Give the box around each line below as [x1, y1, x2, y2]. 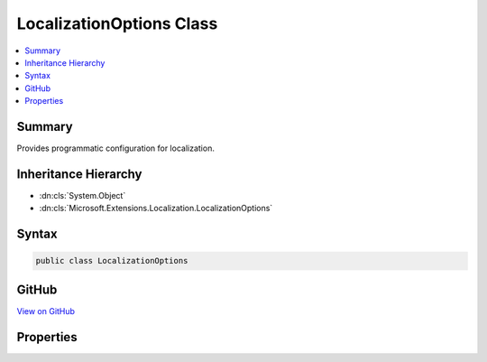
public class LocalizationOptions [35, 255, 188, 266]
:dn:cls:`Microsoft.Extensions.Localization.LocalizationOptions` [39, 203, 273, 214]
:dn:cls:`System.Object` [39, 190, 126, 200]
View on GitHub [16, 305, 76, 316]
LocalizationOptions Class [16, 14, 218, 33]
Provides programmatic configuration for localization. [16, 143, 216, 153]
